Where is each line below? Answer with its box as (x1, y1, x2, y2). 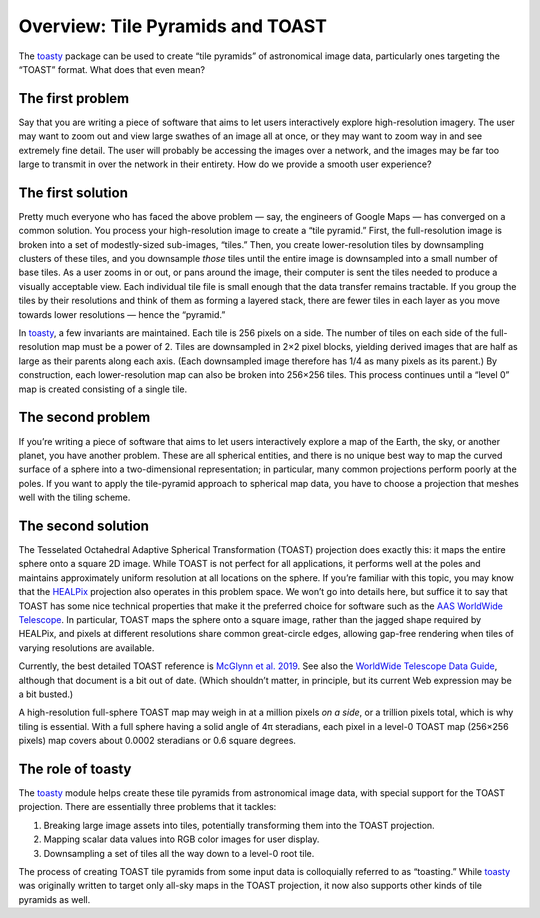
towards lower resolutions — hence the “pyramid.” (18, 308, 226, 320)
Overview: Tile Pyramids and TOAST (18, 15, 327, 37)
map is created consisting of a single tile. (18, 383, 188, 395)
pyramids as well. (18, 893, 91, 905)
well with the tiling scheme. (18, 491, 131, 504)
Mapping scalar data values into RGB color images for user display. (43, 833, 320, 845)
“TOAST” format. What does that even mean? (18, 63, 205, 75)
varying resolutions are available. (18, 641, 155, 654)
